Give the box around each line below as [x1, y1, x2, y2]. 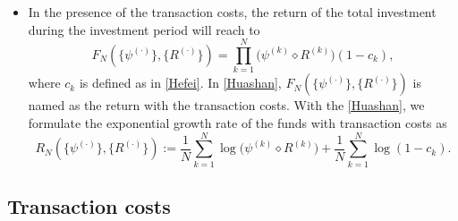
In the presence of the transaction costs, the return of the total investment [28, 3, 437, 21]
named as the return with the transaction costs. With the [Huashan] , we [28, 96, 425, 115]
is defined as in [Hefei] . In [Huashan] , [79, 73, 282, 92]
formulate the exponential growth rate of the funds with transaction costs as [28, 113, 447, 132]
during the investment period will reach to [28, 20, 260, 38]
